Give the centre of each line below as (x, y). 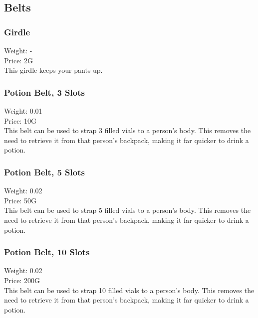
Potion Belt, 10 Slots (47, 252)
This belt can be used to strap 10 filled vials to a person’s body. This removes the (129, 290)
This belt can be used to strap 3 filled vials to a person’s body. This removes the (128, 130)
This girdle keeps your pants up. (53, 70)
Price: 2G (18, 60)
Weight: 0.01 (23, 111)
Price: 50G (20, 200)
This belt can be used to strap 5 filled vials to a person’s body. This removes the (128, 210)
